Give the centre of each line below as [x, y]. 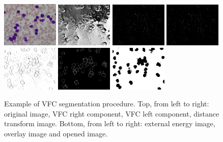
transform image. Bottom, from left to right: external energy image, [110, 123]
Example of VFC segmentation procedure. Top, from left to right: [107, 104]
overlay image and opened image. [56, 133]
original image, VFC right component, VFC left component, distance [112, 113]
